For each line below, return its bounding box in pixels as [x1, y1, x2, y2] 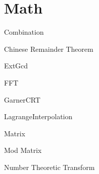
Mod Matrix [4, 145, 42, 155]
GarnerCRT [4, 94, 41, 105]
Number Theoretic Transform [4, 161, 95, 172]
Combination [4, 27, 44, 37]
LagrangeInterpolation [4, 111, 73, 122]
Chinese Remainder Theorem [4, 43, 93, 54]
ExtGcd [4, 60, 28, 71]
